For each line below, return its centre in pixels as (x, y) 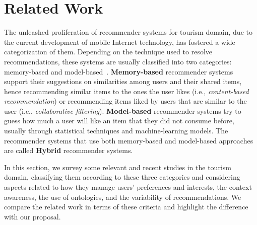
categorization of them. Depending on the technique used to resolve (108, 52)
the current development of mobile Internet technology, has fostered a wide (120, 42)
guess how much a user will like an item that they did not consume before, (119, 121)
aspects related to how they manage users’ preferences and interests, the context (128, 187)
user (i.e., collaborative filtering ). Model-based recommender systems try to (123, 110)
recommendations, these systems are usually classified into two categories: (118, 61)
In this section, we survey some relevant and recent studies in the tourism (118, 167)
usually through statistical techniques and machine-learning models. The (116, 131)
